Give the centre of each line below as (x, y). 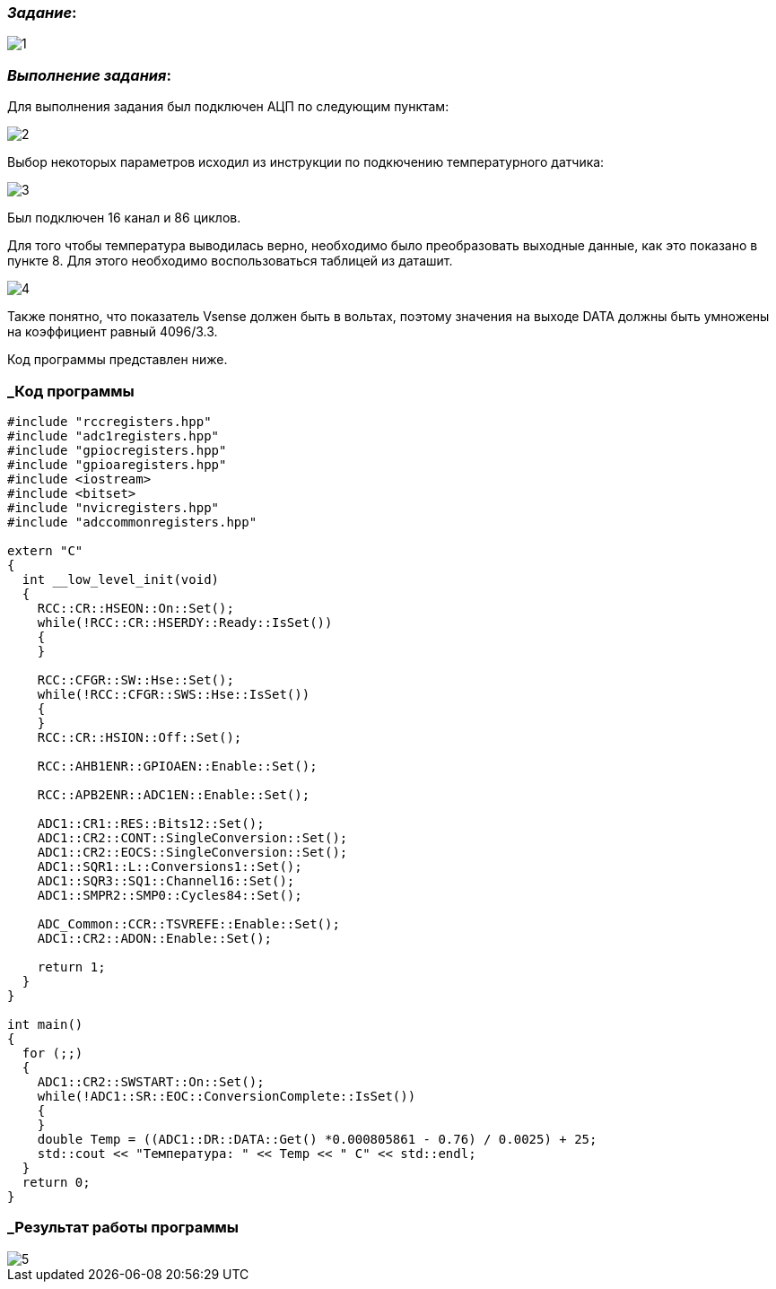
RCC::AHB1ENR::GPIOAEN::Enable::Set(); (177, 766)
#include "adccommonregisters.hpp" (132, 522)
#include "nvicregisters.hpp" (113, 507)
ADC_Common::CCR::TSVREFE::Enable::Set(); (188, 923)
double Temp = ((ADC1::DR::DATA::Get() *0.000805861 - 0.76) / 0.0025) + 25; (317, 1139)
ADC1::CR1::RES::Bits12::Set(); (151, 823)
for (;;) (52, 1053)
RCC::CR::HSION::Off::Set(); (140, 737)
